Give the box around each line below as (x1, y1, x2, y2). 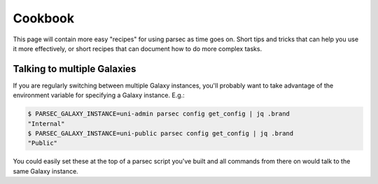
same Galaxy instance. (13, 167, 78, 175)
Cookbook (13, 10, 75, 26)
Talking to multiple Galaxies (13, 63, 136, 75)
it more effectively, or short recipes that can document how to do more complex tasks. (13, 44, 262, 52)
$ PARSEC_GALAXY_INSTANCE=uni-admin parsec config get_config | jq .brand (27, 110, 290, 118)
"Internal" (27, 120, 65, 127)
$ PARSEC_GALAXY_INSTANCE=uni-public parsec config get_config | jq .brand (27, 129, 294, 137)
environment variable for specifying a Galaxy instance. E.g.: (13, 91, 185, 99)
